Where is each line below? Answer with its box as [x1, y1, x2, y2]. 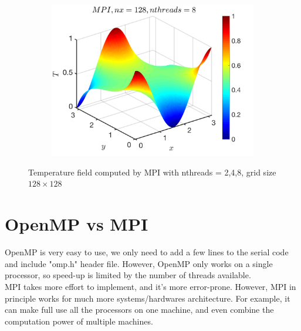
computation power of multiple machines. [5, 315, 153, 327]
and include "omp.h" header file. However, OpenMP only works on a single [5, 257, 273, 269]
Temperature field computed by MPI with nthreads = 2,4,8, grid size [28, 165, 276, 178]
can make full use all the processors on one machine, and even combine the [5, 303, 274, 316]
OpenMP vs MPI [5, 212, 148, 236]
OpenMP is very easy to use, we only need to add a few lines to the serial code [5, 246, 289, 258]
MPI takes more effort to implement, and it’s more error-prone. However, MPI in [5, 280, 296, 292]
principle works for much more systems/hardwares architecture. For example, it [5, 292, 290, 304]
